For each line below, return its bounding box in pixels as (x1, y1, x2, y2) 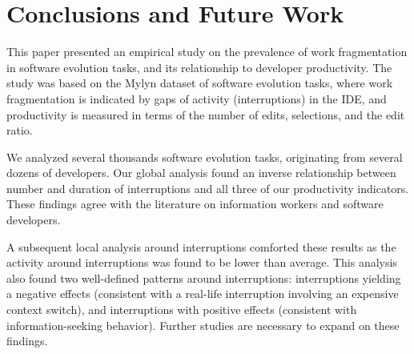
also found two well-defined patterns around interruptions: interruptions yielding (6, 269, 401, 286)
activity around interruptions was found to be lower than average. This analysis (6, 254, 397, 271)
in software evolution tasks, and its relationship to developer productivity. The (6, 58, 392, 75)
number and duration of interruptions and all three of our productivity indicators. (6, 179, 409, 196)
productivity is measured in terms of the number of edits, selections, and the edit (6, 106, 405, 123)
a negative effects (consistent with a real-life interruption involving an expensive (6, 285, 399, 302)
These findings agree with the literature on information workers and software (6, 195, 384, 212)
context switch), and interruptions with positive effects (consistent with (6, 301, 357, 318)
